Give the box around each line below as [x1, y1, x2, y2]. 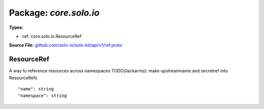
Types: [9, 24, 24, 30]
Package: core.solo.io [9, 7, 100, 18]
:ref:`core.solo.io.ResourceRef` [21, 33, 83, 39]
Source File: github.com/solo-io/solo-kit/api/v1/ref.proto [9, 42, 122, 48]
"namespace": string [18, 93, 67, 99]
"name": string [18, 86, 54, 92]
